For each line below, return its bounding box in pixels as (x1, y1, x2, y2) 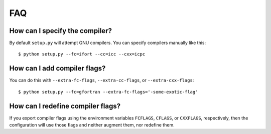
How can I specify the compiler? (9, 26, 112, 35)
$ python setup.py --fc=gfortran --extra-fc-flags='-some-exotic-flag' (18, 89, 198, 94)
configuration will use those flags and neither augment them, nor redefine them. (9, 122, 175, 128)
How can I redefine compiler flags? (9, 101, 120, 110)
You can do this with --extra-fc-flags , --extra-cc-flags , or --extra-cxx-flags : (9, 77, 194, 83)
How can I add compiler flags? (9, 64, 106, 72)
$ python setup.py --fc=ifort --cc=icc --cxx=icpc (18, 51, 146, 57)
